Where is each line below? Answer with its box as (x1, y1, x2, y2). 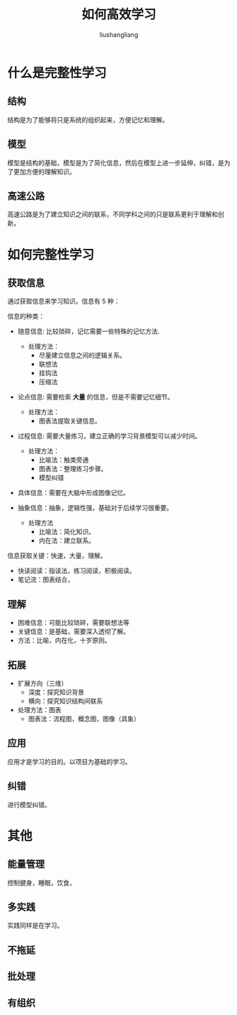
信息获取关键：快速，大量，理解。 (7, 551, 107, 560)
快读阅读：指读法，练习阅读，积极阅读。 (17, 567, 136, 575)
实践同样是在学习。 (7, 921, 64, 930)
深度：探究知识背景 (28, 688, 85, 696)
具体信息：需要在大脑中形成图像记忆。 (17, 489, 129, 497)
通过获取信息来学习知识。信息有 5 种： (7, 297, 120, 306)
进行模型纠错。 (7, 800, 51, 809)
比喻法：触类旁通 (38, 455, 89, 465)
